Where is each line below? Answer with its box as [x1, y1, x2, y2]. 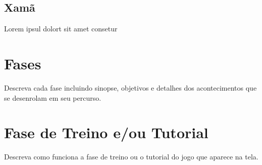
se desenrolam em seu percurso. [4, 92, 101, 103]
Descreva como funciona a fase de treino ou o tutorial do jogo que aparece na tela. [4, 151, 258, 162]
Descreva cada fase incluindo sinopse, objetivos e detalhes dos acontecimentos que [4, 82, 257, 93]
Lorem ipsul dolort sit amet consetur [4, 23, 118, 34]
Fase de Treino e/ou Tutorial [4, 122, 208, 143]
